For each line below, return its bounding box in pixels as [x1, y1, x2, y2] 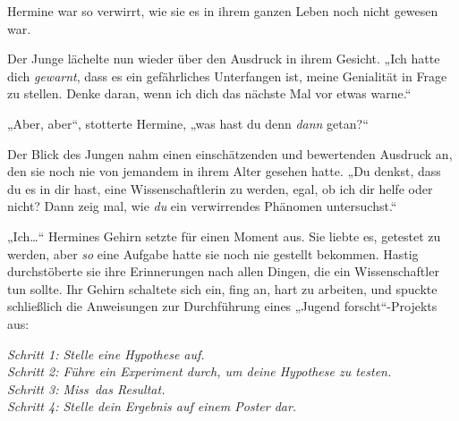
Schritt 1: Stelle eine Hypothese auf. [7, 344, 205, 363]
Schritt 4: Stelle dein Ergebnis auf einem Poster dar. [7, 397, 297, 416]
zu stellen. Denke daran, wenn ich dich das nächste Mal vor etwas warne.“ [7, 84, 412, 103]
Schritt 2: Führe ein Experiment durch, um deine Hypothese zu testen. [7, 362, 392, 381]
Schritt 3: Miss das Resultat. [7, 379, 166, 398]
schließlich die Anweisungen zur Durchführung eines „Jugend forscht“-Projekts [7, 297, 438, 316]
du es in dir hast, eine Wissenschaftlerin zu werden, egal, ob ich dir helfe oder [7, 179, 433, 198]
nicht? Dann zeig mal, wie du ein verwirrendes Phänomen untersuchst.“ [7, 197, 397, 215]
